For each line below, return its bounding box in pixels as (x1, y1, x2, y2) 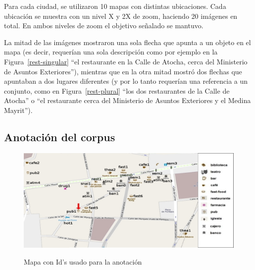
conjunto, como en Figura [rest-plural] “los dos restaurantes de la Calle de (4, 85, 230, 96)
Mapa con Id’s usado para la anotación (24, 256, 142, 267)
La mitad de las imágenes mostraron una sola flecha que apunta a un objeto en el (4, 37, 251, 47)
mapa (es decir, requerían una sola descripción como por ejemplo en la (4, 47, 218, 57)
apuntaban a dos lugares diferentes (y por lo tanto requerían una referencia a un (4, 76, 248, 86)
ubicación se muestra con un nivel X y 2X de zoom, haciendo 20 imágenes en (4, 10, 238, 21)
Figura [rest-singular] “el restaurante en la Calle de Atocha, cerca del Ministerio (4, 56, 248, 66)
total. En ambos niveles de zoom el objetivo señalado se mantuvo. (4, 20, 204, 31)
